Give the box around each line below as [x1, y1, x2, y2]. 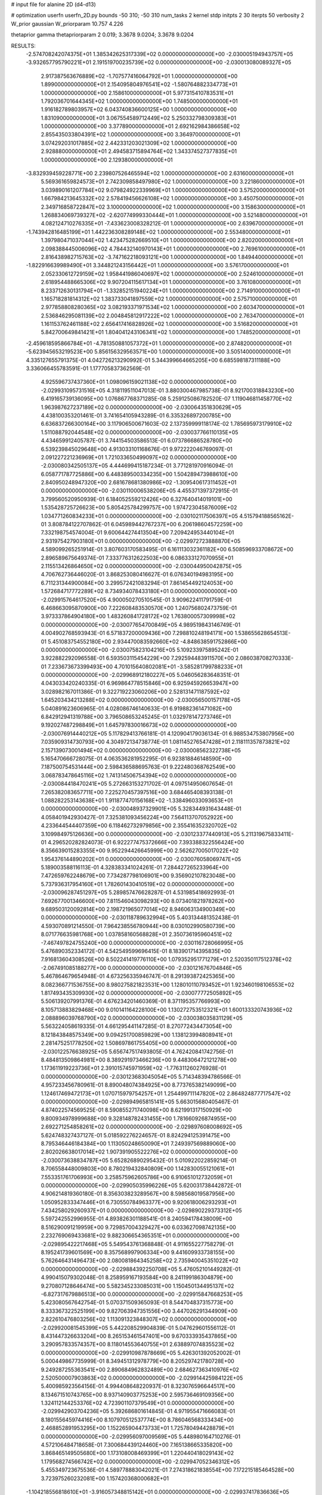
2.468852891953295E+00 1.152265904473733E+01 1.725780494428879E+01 [41, 1424, 234, 1432]
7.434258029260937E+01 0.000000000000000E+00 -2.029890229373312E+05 [41, 1207, 242, 1214]
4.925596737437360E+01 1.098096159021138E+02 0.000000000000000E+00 [41, 379, 237, 386]
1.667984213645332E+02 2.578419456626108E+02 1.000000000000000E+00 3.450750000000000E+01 [41, 195, 304, 202]
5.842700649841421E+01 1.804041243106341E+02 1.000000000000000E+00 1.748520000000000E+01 [41, 329, 301, 336]
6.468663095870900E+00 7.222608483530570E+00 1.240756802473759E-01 [41, 604, 237, 611]
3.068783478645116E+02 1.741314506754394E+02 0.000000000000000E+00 [41, 771, 237, 779]
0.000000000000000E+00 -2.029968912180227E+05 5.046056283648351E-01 [41, 672, 240, 679]
